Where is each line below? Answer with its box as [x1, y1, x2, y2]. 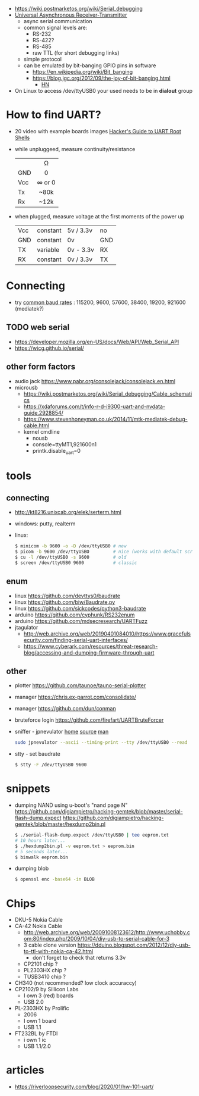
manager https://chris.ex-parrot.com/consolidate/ [14, 693, 136, 701]
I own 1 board [23, 1017, 57, 1025]
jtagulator [14, 624, 38, 631]
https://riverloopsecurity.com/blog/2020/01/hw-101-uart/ [14, 1083, 154, 1091]
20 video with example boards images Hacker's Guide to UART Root [14, 127, 182, 134]
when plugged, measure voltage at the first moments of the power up [14, 212, 185, 220]
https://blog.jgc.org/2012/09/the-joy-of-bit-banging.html [32, 74, 171, 82]
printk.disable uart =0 [32, 447, 81, 456]
